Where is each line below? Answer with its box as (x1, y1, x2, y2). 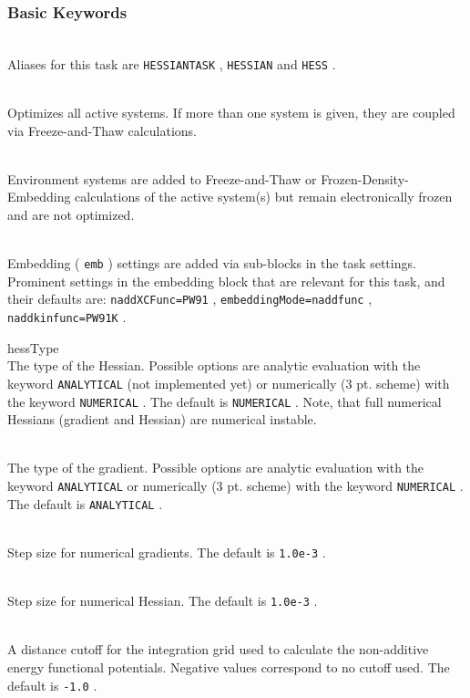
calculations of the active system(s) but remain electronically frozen (75, 187, 453, 206)
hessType (7, 338, 59, 357)
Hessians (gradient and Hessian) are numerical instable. (7, 410, 317, 429)
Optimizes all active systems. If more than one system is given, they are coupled (7, 103, 455, 122)
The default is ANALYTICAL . (7, 494, 163, 513)
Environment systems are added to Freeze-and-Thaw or (7, 169, 317, 188)
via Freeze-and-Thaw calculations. (7, 120, 197, 140)
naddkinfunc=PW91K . (7, 307, 127, 327)
